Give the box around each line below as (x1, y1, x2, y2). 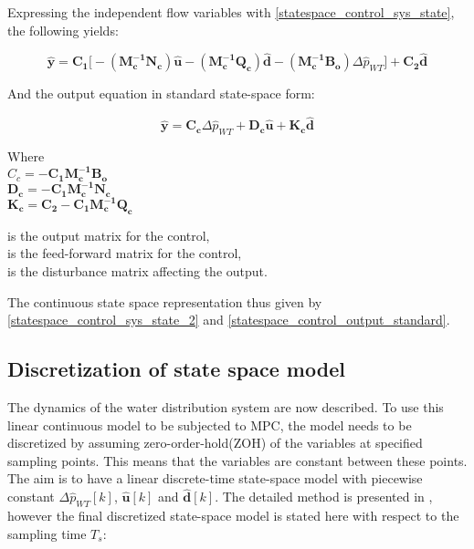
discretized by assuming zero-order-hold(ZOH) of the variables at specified (7, 433, 423, 452)
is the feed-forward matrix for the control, (7, 243, 242, 263)
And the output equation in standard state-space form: (7, 84, 315, 103)
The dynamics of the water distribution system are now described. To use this (7, 397, 444, 416)
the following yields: (7, 20, 119, 39)
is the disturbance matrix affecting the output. (7, 262, 268, 280)
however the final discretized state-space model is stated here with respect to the (7, 505, 459, 524)
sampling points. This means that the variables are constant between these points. (7, 451, 468, 470)
